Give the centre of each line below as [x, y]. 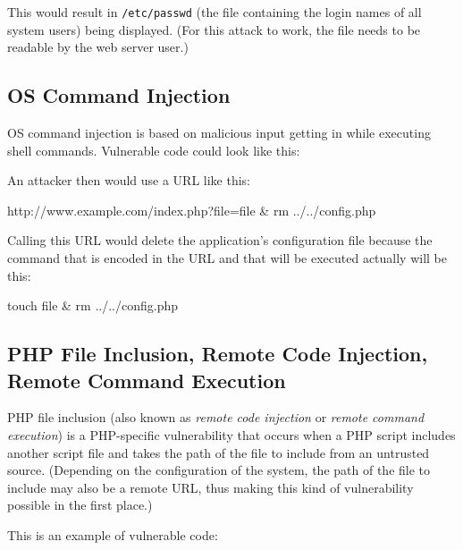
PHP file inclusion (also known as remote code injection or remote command [216, 417]
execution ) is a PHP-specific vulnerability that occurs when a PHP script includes [231, 434]
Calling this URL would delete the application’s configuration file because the [220, 240]
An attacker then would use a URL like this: [129, 180]
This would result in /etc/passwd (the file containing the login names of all [215, 12]
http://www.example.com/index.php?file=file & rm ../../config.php [192, 210]
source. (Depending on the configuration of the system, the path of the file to [219, 470]
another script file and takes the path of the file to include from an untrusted [219, 452]
